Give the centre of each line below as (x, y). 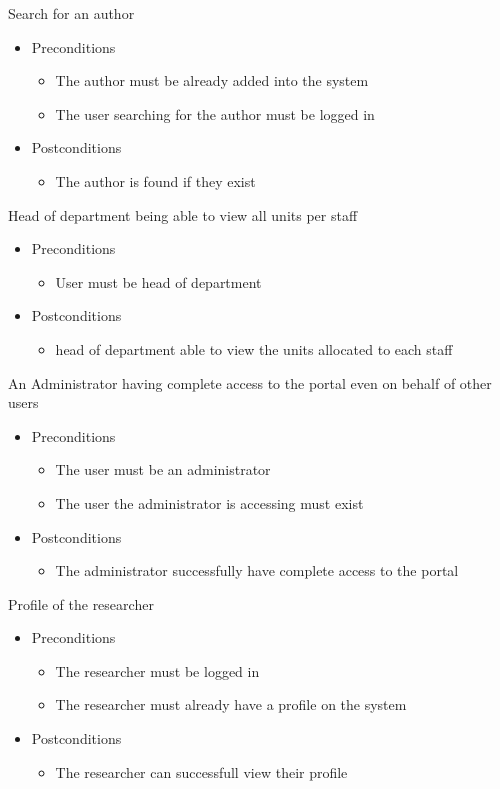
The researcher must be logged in (157, 670)
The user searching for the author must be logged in (215, 113)
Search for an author (71, 13)
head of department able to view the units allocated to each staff (254, 348)
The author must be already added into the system (212, 80)
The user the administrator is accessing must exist (209, 502)
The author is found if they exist (155, 180)
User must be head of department (158, 281)
